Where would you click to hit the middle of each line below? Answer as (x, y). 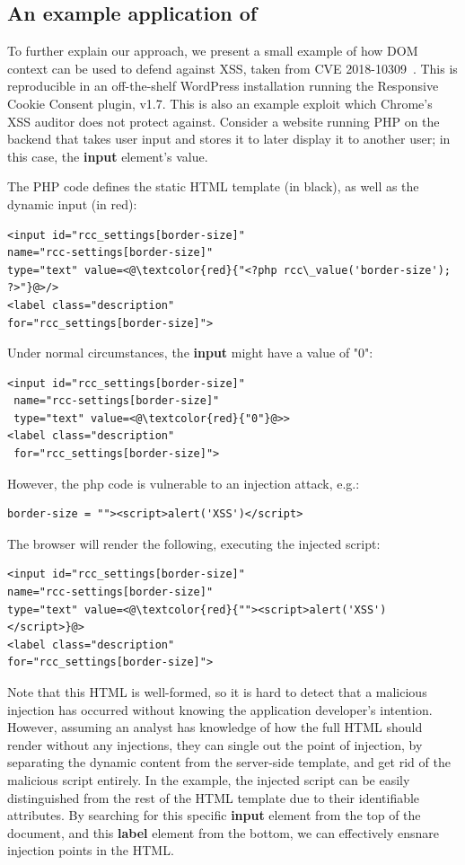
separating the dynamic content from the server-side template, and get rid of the (229, 762)
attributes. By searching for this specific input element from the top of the (214, 815)
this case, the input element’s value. (108, 156)
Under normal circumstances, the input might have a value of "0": (190, 353)
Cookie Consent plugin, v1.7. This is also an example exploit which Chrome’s (220, 103)
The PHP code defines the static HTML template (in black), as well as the (213, 186)
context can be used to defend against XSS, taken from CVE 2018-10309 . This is (232, 68)
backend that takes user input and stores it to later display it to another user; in (229, 139)
